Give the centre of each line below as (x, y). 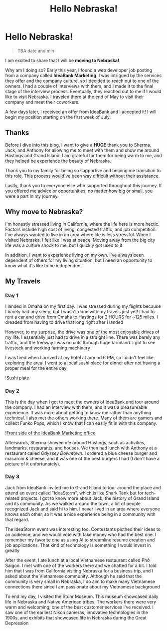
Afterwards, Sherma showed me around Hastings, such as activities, (75, 442)
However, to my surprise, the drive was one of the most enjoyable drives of (82, 332)
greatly (12, 550)
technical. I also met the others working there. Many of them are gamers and (84, 418)
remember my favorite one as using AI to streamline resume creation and (80, 540)
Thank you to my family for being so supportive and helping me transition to (83, 170)
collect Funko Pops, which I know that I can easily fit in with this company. (81, 423)
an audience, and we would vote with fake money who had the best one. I (81, 534)
